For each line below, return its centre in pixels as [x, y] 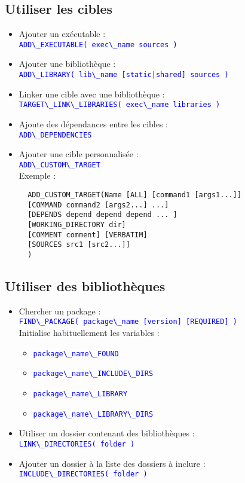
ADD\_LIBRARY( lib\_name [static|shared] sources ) [124, 75]
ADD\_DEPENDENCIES [55, 135]
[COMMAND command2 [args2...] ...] [98, 205]
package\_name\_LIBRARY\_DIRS [93, 414]
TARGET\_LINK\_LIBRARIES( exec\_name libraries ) [120, 105]
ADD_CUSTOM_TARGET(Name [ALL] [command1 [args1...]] [135, 195]
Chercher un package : [60, 311]
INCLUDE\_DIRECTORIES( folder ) [83, 474]
